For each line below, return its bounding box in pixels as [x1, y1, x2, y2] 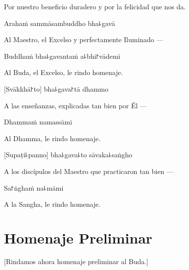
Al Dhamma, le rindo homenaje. [4, 133, 101, 143]
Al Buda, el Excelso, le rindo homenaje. [4, 67, 123, 77]
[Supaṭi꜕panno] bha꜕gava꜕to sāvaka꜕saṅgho [4, 149, 132, 160]
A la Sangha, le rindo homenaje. [4, 199, 101, 209]
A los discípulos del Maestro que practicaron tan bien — [4, 166, 174, 176]
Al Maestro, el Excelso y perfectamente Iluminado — [4, 34, 164, 45]
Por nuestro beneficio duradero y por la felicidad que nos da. [4, 1, 186, 11]
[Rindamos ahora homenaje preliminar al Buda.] [4, 256, 149, 266]
